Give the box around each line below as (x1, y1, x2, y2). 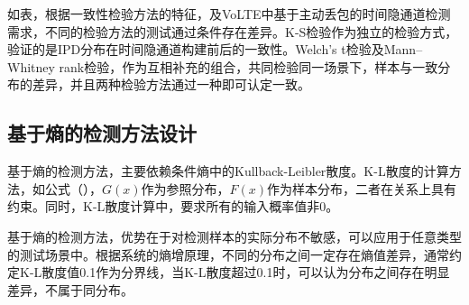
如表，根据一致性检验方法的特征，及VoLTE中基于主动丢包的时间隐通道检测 (7, 5, 451, 23)
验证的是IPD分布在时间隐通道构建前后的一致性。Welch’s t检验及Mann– (7, 40, 423, 59)
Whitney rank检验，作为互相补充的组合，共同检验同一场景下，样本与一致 (7, 57, 438, 76)
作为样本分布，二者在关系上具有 (267, 179, 456, 198)
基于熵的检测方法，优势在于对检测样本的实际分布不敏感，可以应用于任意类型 (7, 226, 462, 245)
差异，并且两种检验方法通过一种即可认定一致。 (32, 75, 310, 94)
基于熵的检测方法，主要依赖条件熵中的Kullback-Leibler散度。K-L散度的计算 (7, 162, 449, 180)
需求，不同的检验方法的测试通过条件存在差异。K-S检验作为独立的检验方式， (7, 22, 458, 41)
